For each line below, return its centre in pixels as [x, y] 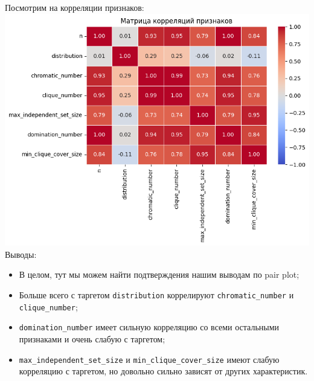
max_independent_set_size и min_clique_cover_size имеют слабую [149, 359]
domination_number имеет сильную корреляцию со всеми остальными [149, 327]
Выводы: [21, 254]
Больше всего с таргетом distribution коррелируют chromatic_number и [156, 295]
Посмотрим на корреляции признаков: [75, 7]
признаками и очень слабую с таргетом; [92, 339]
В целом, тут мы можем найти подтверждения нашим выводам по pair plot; [159, 274]
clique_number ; [48, 306]
